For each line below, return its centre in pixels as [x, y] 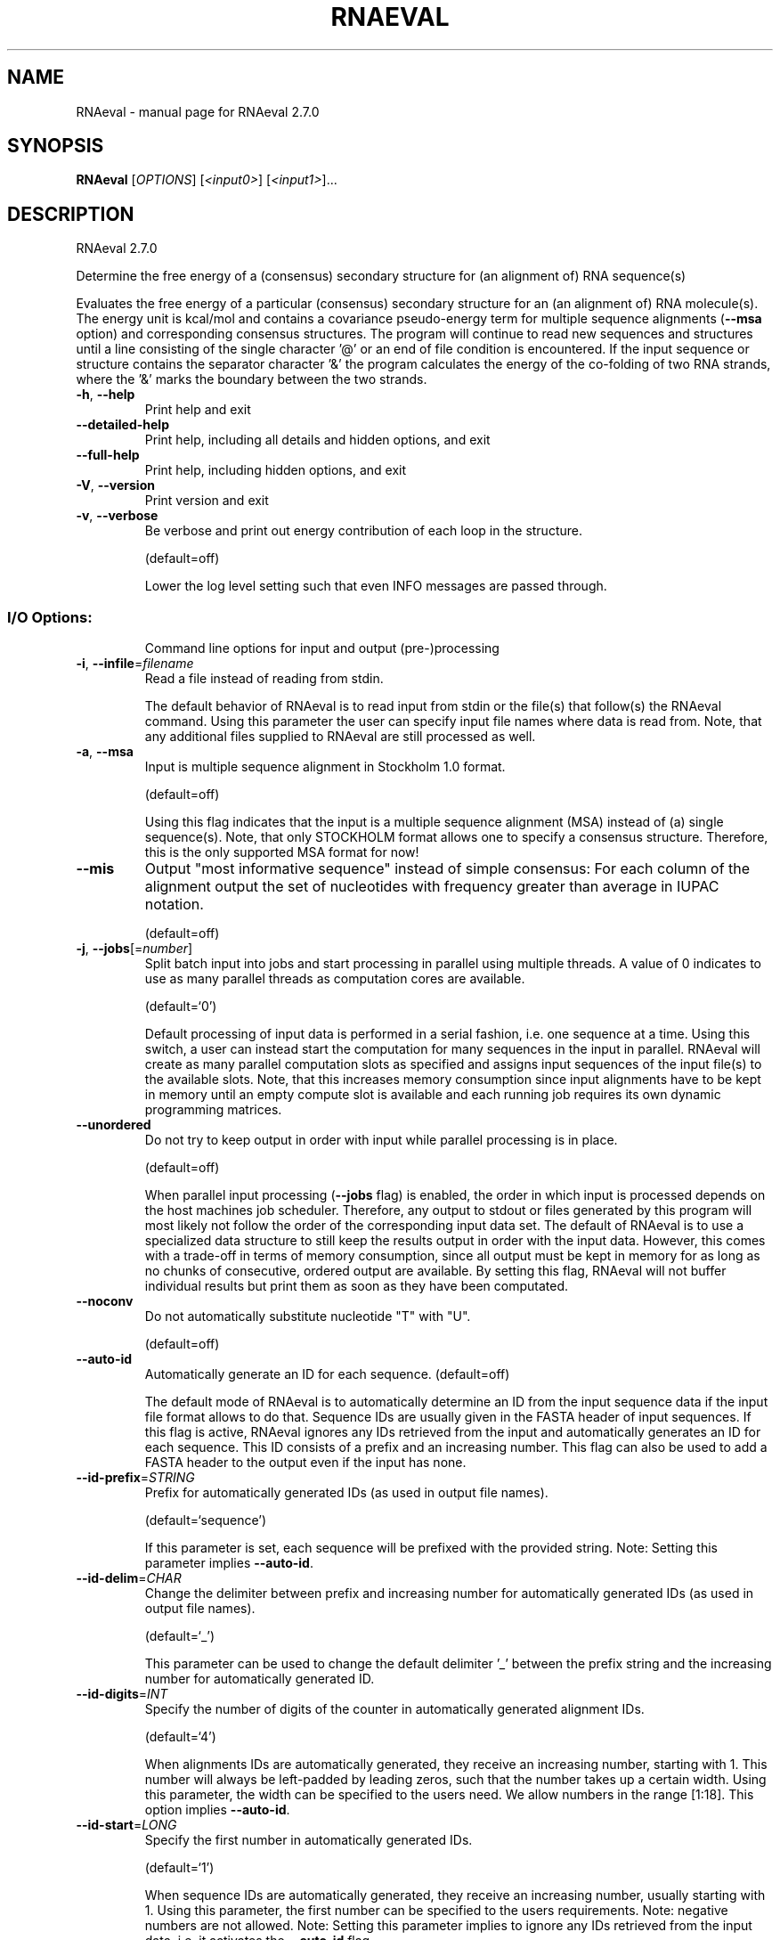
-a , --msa [105, 752]
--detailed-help [122, 425]
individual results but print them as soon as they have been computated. [356, 1286]
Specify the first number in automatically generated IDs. [309, 1840]
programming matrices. [213, 1110]
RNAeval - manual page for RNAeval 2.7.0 [198, 111]
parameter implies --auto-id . [229, 1563]
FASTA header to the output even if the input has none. [305, 1463]
